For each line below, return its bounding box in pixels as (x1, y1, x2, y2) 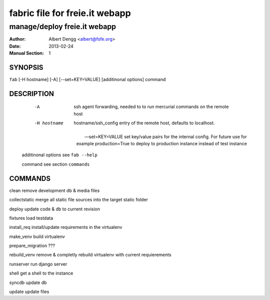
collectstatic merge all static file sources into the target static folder (9, 197, 148, 203)
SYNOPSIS (9, 63, 43, 72)
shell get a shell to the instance (9, 270, 73, 276)
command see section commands (21, 161, 90, 167)
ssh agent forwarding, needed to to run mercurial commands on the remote (73, 104, 229, 110)
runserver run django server (9, 261, 67, 267)
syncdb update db (9, 279, 47, 285)
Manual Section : (9, 50, 44, 56)
